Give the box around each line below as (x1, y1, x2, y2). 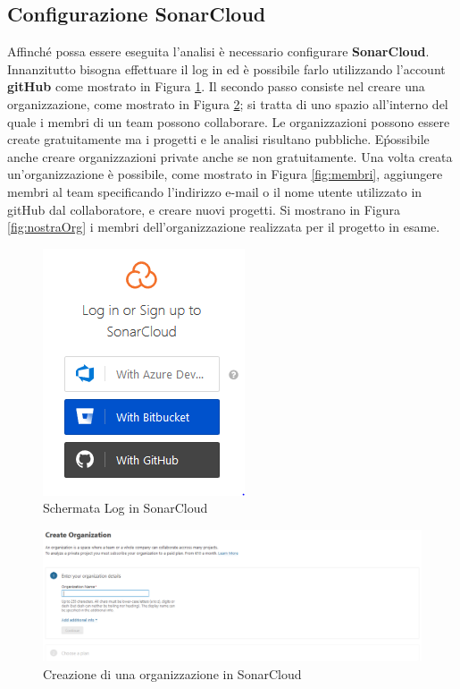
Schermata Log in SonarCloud (43, 498, 208, 517)
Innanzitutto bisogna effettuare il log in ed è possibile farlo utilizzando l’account (7, 59, 446, 78)
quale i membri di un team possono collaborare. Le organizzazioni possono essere (7, 112, 450, 131)
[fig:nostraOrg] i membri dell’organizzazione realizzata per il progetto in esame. (7, 217, 440, 236)
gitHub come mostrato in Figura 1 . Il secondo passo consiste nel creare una (7, 77, 425, 96)
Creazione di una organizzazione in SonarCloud (43, 664, 302, 683)
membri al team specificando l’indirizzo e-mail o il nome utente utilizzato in (7, 182, 422, 200)
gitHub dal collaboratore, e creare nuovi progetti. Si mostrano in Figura (7, 200, 401, 218)
